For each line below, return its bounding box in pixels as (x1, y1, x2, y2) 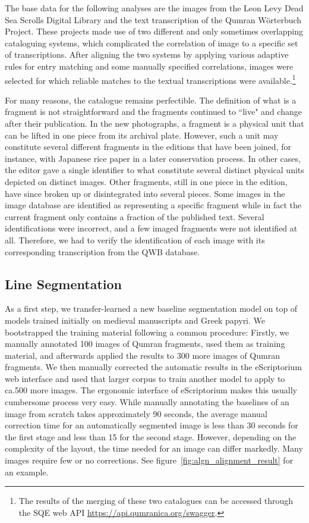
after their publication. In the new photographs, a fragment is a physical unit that (5, 117, 304, 129)
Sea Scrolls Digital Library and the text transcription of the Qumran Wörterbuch (5, 13, 302, 26)
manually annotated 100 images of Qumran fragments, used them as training (5, 337, 285, 350)
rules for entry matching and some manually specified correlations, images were (5, 59, 294, 72)
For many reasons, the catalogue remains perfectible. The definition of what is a (5, 93, 297, 106)
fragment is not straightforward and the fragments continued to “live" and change (5, 105, 302, 118)
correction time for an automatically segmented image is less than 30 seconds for (5, 419, 298, 431)
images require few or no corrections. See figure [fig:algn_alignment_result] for (5, 454, 294, 466)
